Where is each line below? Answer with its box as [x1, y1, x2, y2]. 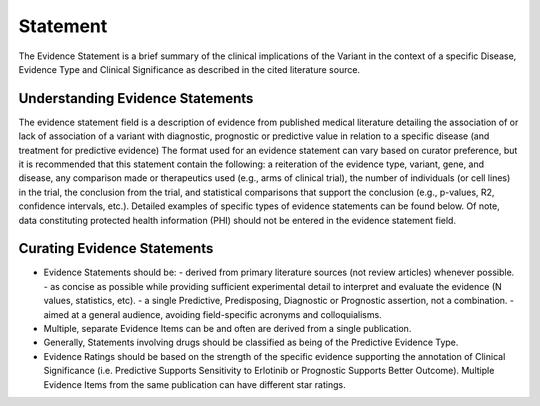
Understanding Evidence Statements [18, 90, 254, 107]
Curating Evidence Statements [18, 240, 214, 257]
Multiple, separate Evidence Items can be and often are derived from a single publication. [43, 323, 412, 335]
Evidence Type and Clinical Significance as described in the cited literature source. [18, 63, 360, 75]
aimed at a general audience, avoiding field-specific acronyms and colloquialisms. [43, 308, 382, 320]
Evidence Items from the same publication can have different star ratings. [43, 378, 346, 390]
